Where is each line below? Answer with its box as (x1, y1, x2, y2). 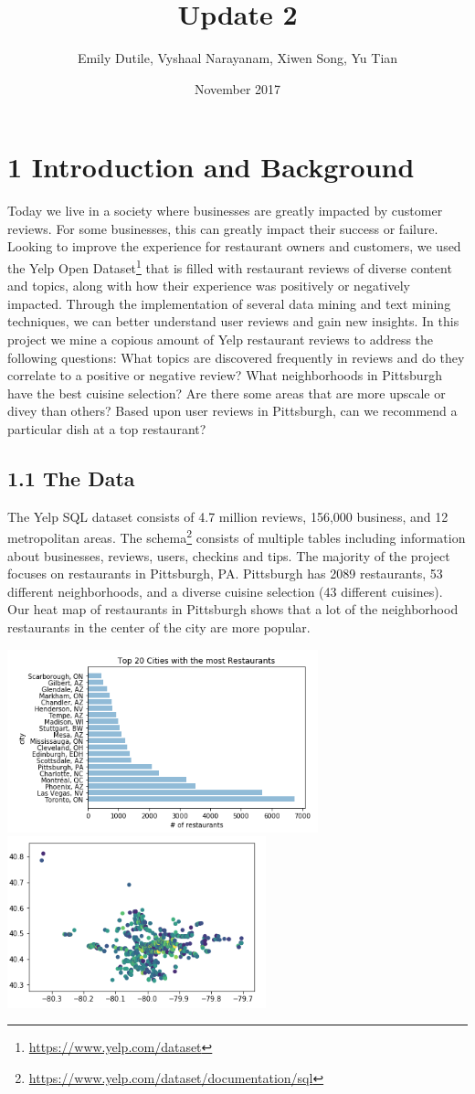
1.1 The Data (7, 464, 135, 493)
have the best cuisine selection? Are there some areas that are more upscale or (7, 383, 446, 402)
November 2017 (194, 79, 281, 98)
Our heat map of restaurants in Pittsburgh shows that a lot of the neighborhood (7, 600, 459, 619)
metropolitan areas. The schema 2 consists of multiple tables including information (7, 526, 466, 547)
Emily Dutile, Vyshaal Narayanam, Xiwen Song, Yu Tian (77, 48, 398, 68)
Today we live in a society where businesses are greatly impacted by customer (7, 201, 443, 220)
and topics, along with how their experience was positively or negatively (7, 276, 410, 295)
